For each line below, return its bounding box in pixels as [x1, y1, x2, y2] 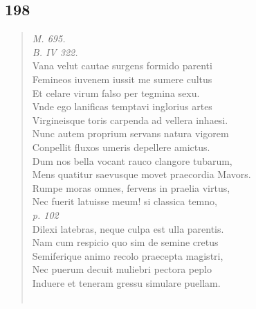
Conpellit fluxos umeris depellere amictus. [32, 139, 210, 154]
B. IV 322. [32, 44, 78, 59]
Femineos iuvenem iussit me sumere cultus [32, 71, 212, 86]
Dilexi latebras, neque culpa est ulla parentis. [32, 221, 224, 236]
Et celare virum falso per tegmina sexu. [32, 85, 200, 100]
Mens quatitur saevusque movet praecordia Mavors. [32, 167, 251, 182]
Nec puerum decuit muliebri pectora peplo [32, 262, 212, 276]
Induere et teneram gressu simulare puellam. [32, 275, 221, 290]
